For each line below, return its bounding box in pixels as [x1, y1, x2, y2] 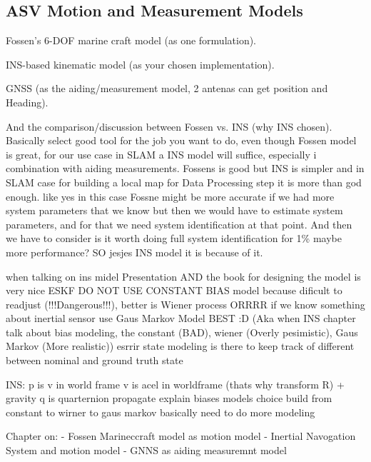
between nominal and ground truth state [6, 353, 183, 368]
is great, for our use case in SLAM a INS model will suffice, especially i [6, 146, 317, 161]
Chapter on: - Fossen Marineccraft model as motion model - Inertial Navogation [6, 428, 356, 443]
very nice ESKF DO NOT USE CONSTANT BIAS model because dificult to [6, 283, 342, 298]
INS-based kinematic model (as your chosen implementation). [6, 56, 275, 71]
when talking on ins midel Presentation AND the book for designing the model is [6, 268, 361, 283]
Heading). [6, 94, 49, 109]
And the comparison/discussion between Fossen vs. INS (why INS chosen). [6, 119, 332, 134]
